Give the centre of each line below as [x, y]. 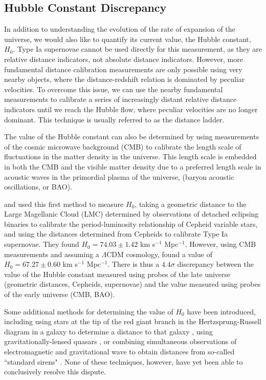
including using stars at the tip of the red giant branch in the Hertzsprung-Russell [133, 321]
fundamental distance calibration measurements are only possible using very [123, 69]
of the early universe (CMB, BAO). [60, 294]
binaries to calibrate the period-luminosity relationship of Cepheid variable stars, [131, 224]
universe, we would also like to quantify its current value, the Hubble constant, [128, 39]
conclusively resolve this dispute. [55, 372]
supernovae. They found [42, 244]
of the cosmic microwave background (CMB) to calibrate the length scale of [123, 146]
